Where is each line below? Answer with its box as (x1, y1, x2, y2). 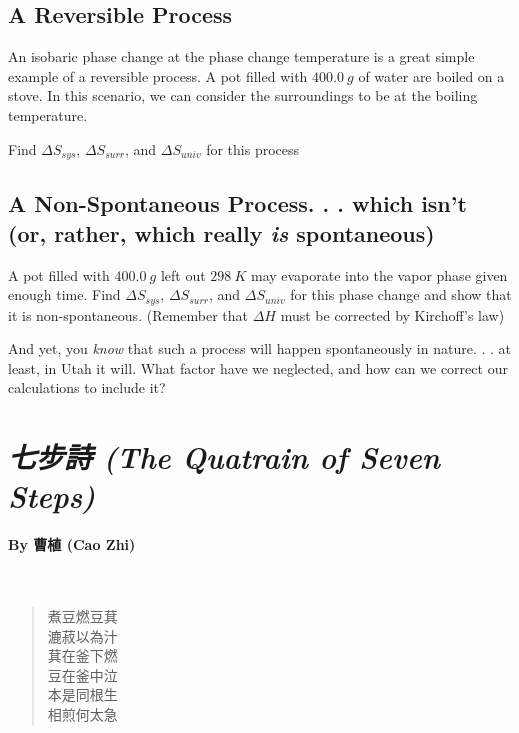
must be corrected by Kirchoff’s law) (280, 304, 505, 325)
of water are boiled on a (358, 65, 505, 86)
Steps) (8, 475, 96, 517)
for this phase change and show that (290, 284, 512, 305)
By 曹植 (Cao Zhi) (8, 534, 136, 555)
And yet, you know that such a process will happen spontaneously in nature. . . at (8, 338, 511, 359)
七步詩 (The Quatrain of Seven (8, 436, 440, 478)
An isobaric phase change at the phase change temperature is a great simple (8, 46, 475, 67)
